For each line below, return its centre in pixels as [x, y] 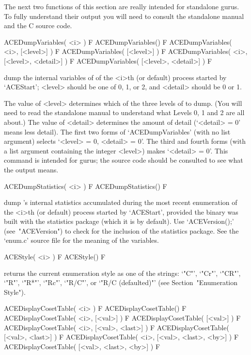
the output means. [31, 169]
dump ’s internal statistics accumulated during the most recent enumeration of [121, 202]
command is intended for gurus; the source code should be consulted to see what [124, 160]
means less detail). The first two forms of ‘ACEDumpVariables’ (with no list [117, 131]
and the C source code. [38, 25]
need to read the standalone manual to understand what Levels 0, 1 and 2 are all [124, 112]
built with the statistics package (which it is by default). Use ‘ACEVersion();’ [119, 221]
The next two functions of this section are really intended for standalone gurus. [122, 6]
